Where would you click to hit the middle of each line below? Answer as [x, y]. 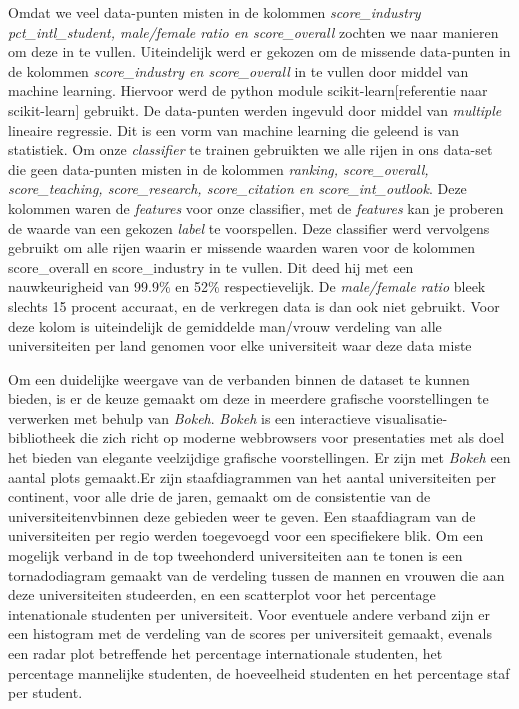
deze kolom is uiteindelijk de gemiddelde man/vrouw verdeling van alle [225, 325]
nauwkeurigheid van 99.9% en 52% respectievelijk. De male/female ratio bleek [247, 286]
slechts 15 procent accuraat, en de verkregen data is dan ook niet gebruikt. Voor [254, 305]
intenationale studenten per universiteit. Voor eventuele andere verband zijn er [249, 613]
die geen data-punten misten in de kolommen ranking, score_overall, [218, 168]
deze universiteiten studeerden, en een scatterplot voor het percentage [222, 594]
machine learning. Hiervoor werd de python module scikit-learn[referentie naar [248, 90]
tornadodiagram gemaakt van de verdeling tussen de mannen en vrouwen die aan [256, 574]
